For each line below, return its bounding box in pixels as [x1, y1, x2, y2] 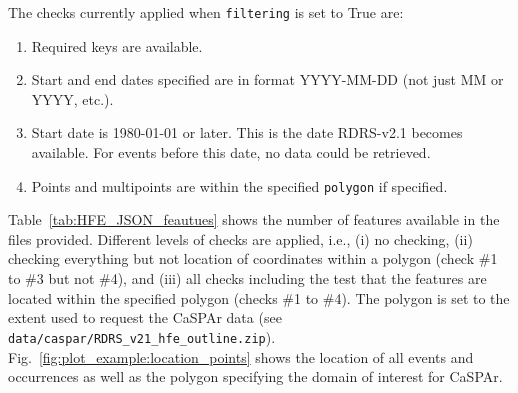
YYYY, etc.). [31, 88, 114, 109]
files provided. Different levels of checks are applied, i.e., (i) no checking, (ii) [8, 228, 473, 249]
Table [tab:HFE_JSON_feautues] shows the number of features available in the [8, 209, 500, 230]
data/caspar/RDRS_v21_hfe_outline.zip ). [8, 326, 276, 347]
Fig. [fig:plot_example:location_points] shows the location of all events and [8, 346, 474, 367]
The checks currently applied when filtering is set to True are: [8, 2, 404, 22]
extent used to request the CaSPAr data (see [8, 307, 282, 328]
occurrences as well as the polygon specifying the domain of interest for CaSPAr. [8, 366, 503, 387]
